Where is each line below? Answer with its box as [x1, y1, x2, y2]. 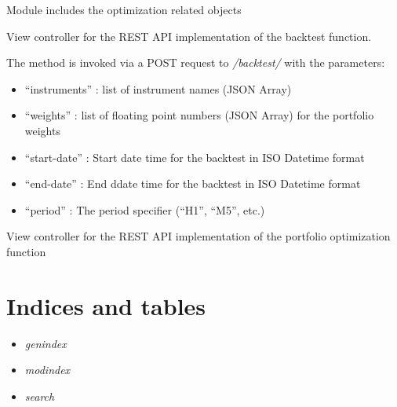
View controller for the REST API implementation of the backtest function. [6, 27, 372, 44]
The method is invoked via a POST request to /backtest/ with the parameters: [6, 54, 385, 71]
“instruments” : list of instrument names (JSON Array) [24, 80, 292, 97]
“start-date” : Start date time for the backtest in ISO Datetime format [24, 148, 365, 165]
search [24, 387, 55, 404]
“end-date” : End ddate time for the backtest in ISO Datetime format [24, 175, 361, 192]
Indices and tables [6, 289, 206, 321]
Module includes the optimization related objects [6, 2, 242, 17]
